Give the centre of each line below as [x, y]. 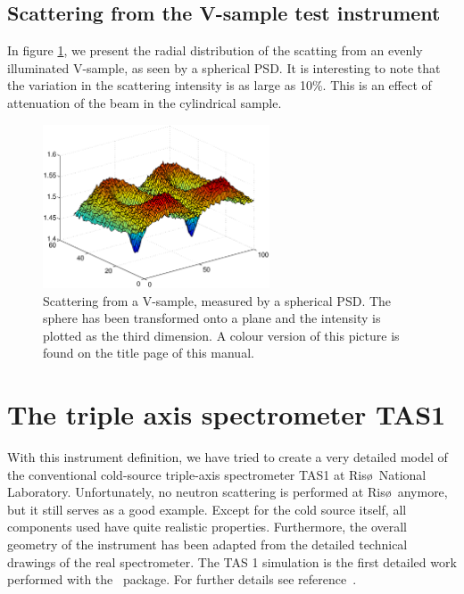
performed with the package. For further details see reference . [182, 579]
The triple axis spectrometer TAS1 [227, 414]
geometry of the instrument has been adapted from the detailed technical [207, 544]
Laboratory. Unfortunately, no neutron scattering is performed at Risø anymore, [228, 492]
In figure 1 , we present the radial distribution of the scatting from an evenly [215, 50]
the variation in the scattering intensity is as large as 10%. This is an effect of [220, 85]
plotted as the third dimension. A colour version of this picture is [221, 335]
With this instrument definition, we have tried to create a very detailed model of [228, 457]
